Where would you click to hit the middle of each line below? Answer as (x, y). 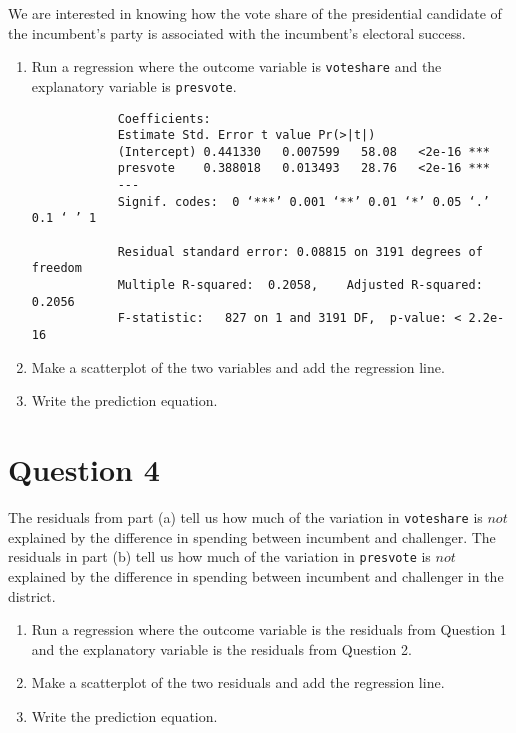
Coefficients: (164, 118)
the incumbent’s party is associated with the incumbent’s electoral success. (237, 32)
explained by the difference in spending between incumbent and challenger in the (256, 575)
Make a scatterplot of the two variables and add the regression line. (238, 366)
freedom (56, 268)
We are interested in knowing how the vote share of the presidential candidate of (255, 13)
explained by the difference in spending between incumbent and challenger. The (252, 536)
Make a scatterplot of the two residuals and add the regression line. (238, 682)
